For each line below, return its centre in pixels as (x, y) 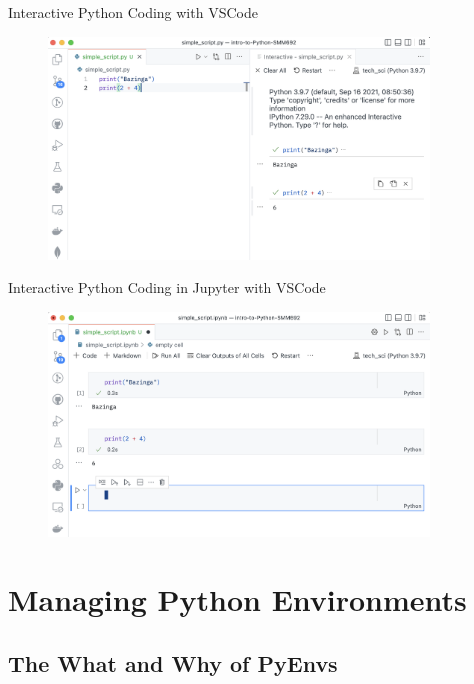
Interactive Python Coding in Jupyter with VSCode (167, 287)
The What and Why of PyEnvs (173, 662)
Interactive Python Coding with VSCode (133, 12)
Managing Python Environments (237, 599)
